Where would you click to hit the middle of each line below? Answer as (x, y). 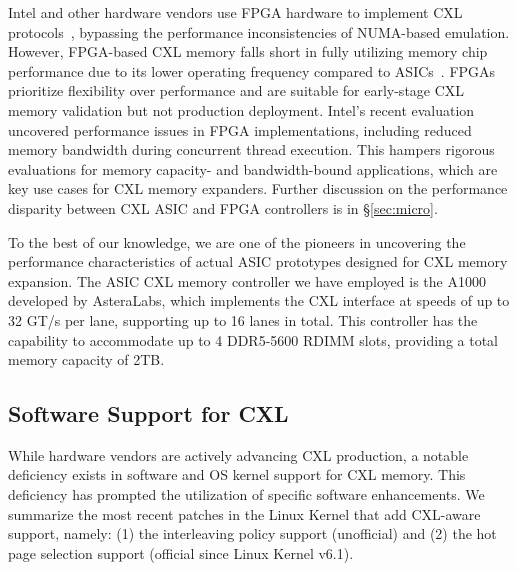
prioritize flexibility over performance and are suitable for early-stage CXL (236, 90)
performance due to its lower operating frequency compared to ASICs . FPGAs (252, 70)
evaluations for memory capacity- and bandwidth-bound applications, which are (253, 168)
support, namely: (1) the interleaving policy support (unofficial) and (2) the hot (252, 533)
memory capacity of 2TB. (86, 359)
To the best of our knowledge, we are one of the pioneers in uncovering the (237, 241)
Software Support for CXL (148, 413)
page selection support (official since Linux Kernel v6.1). (181, 552)
